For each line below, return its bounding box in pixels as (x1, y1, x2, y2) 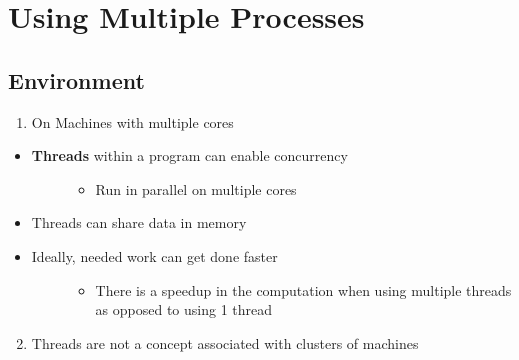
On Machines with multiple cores (31, 111, 234, 132)
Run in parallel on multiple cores (95, 178, 297, 199)
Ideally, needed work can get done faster (31, 245, 278, 266)
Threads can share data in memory (31, 212, 247, 233)
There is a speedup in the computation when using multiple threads (95, 279, 512, 300)
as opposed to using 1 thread (95, 299, 273, 320)
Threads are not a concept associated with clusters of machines (31, 332, 419, 353)
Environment (8, 64, 145, 95)
